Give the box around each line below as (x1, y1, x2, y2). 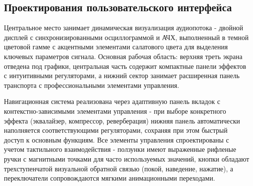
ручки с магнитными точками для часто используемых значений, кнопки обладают (4, 153, 250, 164)
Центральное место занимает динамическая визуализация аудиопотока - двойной (4, 22, 243, 33)
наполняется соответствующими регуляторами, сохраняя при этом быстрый (4, 125, 228, 135)
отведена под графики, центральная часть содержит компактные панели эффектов (4, 61, 246, 71)
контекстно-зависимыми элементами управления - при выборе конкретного (4, 105, 226, 116)
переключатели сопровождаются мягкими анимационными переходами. (4, 173, 215, 183)
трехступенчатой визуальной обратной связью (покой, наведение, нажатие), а (4, 163, 234, 173)
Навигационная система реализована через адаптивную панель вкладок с (4, 96, 220, 106)
